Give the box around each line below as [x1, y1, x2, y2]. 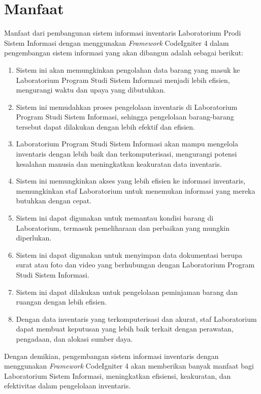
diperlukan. [16, 232, 52, 243]
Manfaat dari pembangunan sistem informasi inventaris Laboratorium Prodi [4, 27, 241, 38]
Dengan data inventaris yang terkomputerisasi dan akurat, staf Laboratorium [16, 313, 257, 324]
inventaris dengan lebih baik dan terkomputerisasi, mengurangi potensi [16, 148, 237, 159]
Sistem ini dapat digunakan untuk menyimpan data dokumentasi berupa [16, 249, 242, 260]
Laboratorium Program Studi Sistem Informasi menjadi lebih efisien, [16, 74, 230, 85]
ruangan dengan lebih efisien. [16, 296, 107, 307]
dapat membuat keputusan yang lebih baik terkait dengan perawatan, [16, 323, 234, 334]
